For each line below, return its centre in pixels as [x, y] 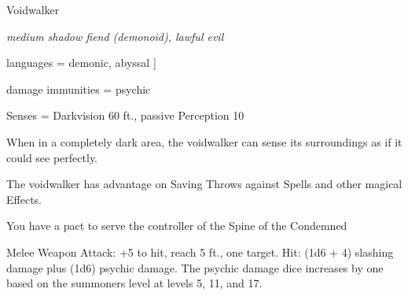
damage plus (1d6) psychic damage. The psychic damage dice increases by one [195, 267]
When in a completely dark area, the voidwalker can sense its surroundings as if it [204, 141]
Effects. [24, 199]
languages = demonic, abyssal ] [81, 63]
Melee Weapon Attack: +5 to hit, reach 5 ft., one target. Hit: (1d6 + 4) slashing [200, 252]
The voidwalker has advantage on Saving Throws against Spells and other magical [204, 184]
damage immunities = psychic [79, 89]
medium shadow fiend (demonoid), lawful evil [115, 36]
